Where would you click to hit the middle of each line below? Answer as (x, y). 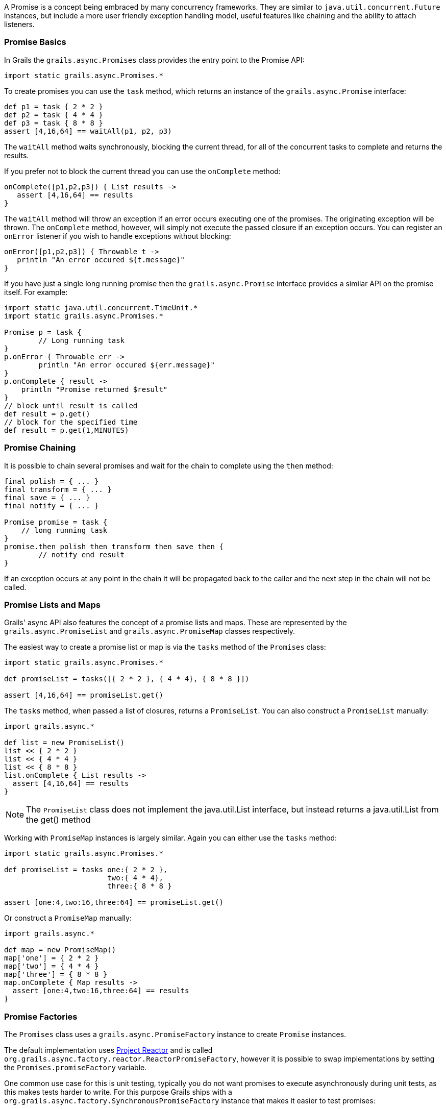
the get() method (58, 820)
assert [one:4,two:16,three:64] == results (101, 991)
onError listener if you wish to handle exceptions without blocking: (118, 236)
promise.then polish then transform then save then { (114, 546)
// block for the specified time (71, 422)
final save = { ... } (47, 497)
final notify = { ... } (52, 506)
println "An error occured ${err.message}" (127, 365)
